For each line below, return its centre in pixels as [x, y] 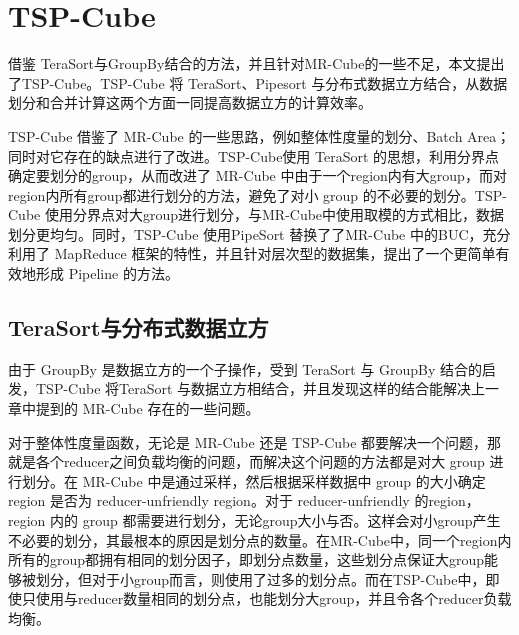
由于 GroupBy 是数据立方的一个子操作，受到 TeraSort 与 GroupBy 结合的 [245, 368]
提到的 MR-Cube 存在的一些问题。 [147, 408]
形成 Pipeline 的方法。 [107, 273]
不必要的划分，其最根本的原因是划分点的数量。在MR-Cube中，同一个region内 [260, 539]
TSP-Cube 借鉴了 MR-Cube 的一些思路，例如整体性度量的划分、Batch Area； [259, 135]
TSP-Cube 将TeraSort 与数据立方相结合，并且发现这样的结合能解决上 [260, 388]
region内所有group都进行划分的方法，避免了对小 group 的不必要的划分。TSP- [257, 194]
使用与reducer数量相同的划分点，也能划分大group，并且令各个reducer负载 [273, 598]
